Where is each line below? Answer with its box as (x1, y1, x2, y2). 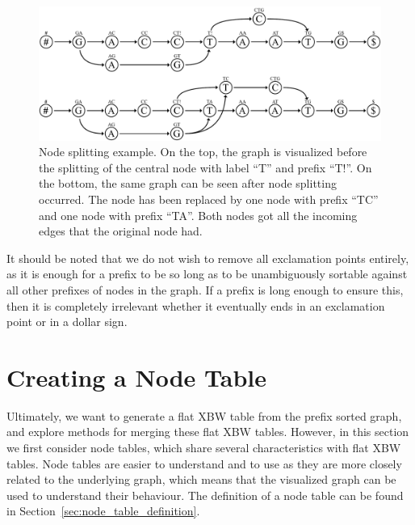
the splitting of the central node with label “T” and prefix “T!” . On (39, 159, 372, 176)
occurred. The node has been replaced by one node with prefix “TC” (39, 191, 379, 207)
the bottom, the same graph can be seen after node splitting (39, 175, 337, 192)
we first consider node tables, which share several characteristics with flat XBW (6, 439, 401, 456)
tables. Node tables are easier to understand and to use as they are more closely (6, 455, 402, 472)
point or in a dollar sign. (6, 313, 128, 330)
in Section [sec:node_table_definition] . (6, 502, 200, 519)
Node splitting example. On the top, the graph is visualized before (39, 143, 367, 160)
